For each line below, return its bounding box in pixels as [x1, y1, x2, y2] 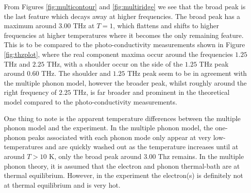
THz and [4, 58, 31, 69]
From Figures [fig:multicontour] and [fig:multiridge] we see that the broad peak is [4, 1, 246, 11]
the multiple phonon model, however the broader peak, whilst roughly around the [4, 77, 247, 88]
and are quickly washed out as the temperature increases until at [45, 141, 238, 152]
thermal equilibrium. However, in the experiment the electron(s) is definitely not [4, 170, 243, 180]
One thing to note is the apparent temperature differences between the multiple [4, 113, 241, 123]
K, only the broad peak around [49, 151, 142, 161]
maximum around [4, 20, 57, 31]
